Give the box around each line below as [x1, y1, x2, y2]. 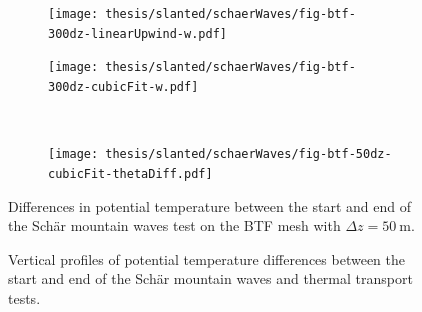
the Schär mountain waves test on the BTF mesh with [8, 215, 341, 236]
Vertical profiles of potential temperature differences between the [8, 248, 405, 269]
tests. [8, 287, 41, 308]
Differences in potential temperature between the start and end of [8, 195, 411, 216]
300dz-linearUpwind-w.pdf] [48, 26, 227, 41]
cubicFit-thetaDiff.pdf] [48, 166, 213, 181]
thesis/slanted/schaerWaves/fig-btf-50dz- [105, 147, 392, 162]
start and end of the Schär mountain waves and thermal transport [8, 268, 413, 289]
